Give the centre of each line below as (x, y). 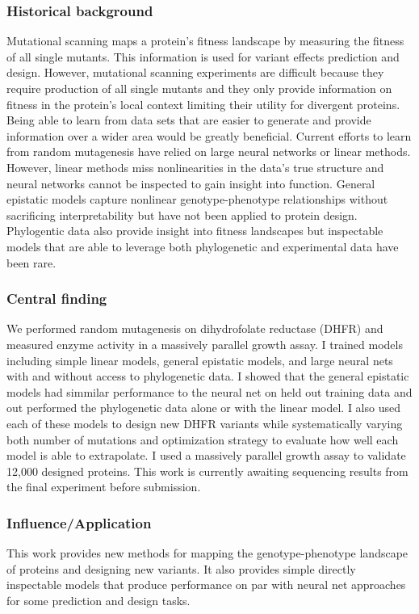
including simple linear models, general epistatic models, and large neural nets (200, 360)
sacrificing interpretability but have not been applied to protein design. (182, 214)
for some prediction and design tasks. (98, 600)
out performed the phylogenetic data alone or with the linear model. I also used (203, 408)
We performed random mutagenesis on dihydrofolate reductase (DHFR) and (195, 328)
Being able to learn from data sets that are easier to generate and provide (189, 120)
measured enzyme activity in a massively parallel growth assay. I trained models (205, 344)
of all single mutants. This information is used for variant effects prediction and (203, 56)
